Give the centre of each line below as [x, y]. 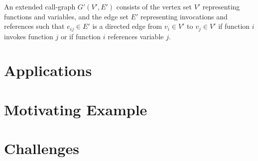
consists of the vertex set [154, 6]
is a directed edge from [127, 26]
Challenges [42, 148]
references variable [136, 36]
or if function [81, 36]
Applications [48, 70]
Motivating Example [76, 109]
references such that [34, 26]
